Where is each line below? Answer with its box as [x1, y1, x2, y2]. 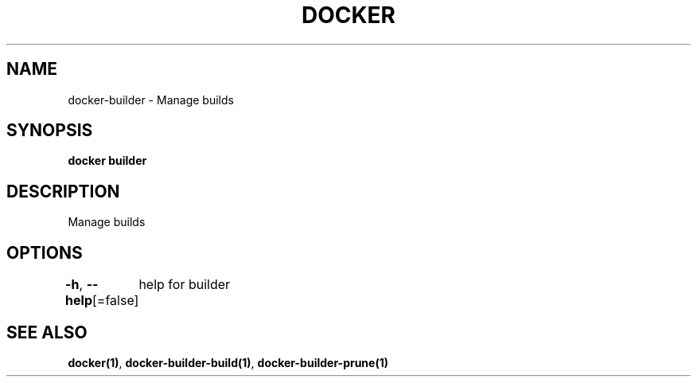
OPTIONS [6, 242, 83, 263]
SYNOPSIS [6, 120, 93, 141]
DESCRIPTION [6, 181, 120, 201]
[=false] [92, 292, 139, 309]
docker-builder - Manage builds [68, 92, 234, 107]
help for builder [138, 276, 231, 293]
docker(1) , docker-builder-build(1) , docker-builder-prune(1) [68, 355, 389, 369]
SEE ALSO [6, 322, 88, 342]
